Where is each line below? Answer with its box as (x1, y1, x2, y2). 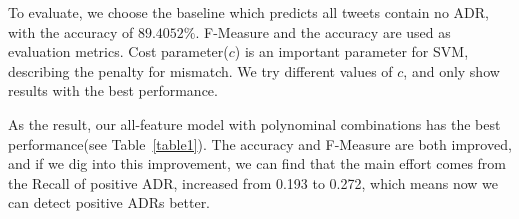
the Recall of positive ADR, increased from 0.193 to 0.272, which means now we (8, 172, 499, 193)
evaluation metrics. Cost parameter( (8, 41, 229, 62)
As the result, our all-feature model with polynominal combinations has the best (8, 113, 501, 134)
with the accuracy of (8, 21, 134, 42)
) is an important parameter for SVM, (234, 41, 469, 62)
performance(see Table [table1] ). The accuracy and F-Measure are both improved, (8, 133, 512, 154)
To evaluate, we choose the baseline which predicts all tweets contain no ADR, (8, 2, 489, 22)
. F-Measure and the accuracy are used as (195, 21, 451, 42)
